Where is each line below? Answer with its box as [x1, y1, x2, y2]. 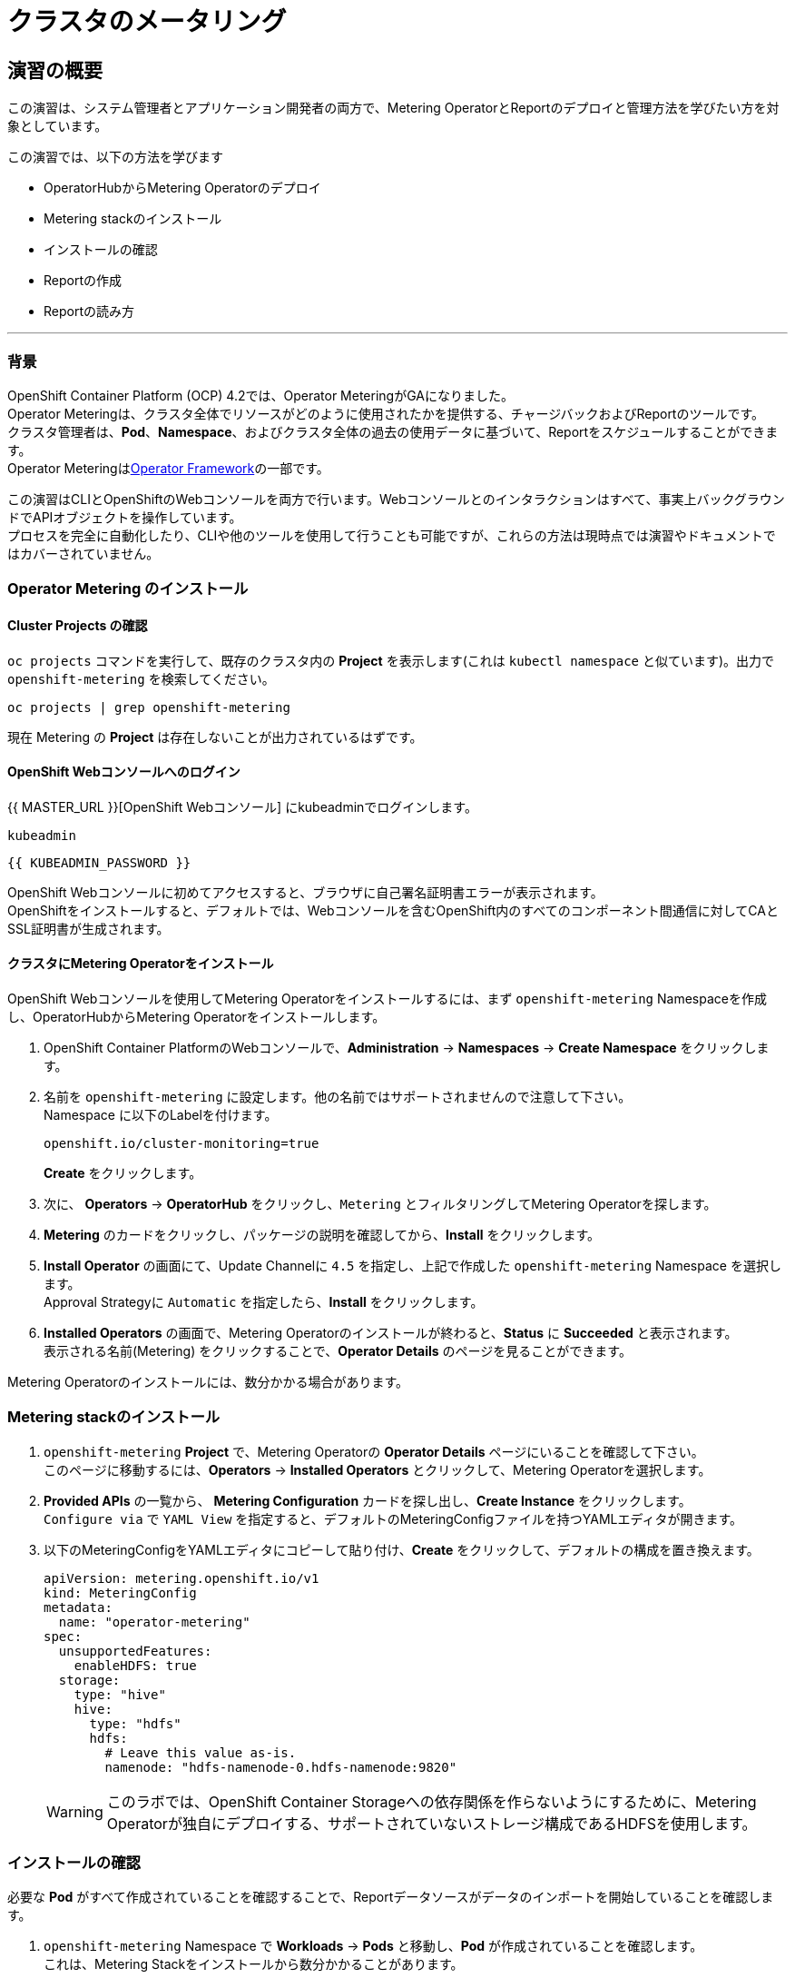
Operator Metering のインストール [7, 579, 249, 598]
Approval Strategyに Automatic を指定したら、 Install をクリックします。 [44, 1293, 484, 1310]
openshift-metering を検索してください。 [7, 670, 275, 687]
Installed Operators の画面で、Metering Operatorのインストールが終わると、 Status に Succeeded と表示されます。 [44, 1324, 738, 1340]
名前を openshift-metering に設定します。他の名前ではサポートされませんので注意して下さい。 [44, 1088, 632, 1104]
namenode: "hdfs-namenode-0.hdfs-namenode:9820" [104, 1759, 457, 1775]
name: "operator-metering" [58, 1614, 250, 1629]
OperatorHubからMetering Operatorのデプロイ [44, 180, 321, 196]
